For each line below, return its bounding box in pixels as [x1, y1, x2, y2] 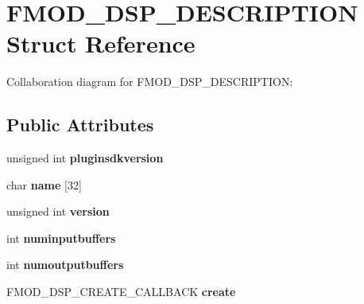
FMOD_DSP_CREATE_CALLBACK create [6, 283, 236, 300]
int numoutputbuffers [6, 256, 124, 273]
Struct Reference [6, 27, 196, 60]
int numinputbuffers [6, 229, 116, 246]
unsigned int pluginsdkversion [6, 150, 164, 166]
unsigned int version [6, 203, 110, 220]
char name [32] [6, 176, 82, 193]
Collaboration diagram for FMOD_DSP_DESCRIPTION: [6, 73, 293, 90]
